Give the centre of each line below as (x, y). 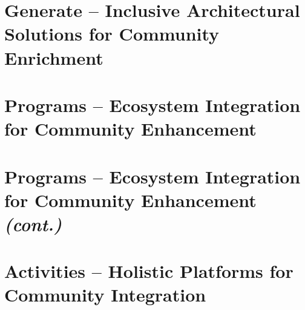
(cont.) (33, 223)
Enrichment (54, 57)
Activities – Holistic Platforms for (149, 271)
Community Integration (105, 295)
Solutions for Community (112, 34)
